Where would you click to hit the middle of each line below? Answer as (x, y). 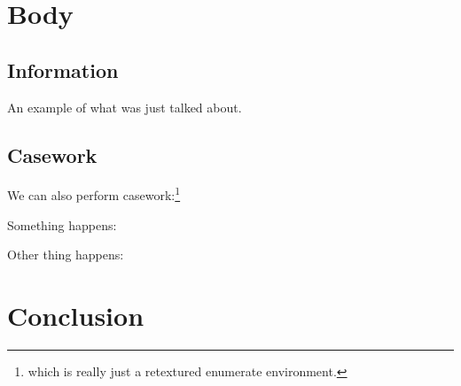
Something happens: (62, 224)
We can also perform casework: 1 (94, 194)
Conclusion (76, 315)
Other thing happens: (66, 255)
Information (63, 69)
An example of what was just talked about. (125, 107)
